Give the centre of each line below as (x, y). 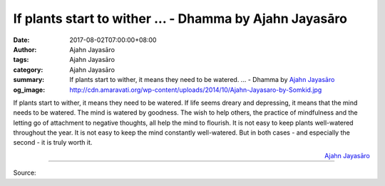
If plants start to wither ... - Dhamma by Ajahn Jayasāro (180, 19)
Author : (25, 49)
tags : (21, 60)
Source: (25, 173)
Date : (21, 40)
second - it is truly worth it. (53, 143)
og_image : (29, 90)
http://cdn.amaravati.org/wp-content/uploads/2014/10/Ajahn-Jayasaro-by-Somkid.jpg (196, 90)
